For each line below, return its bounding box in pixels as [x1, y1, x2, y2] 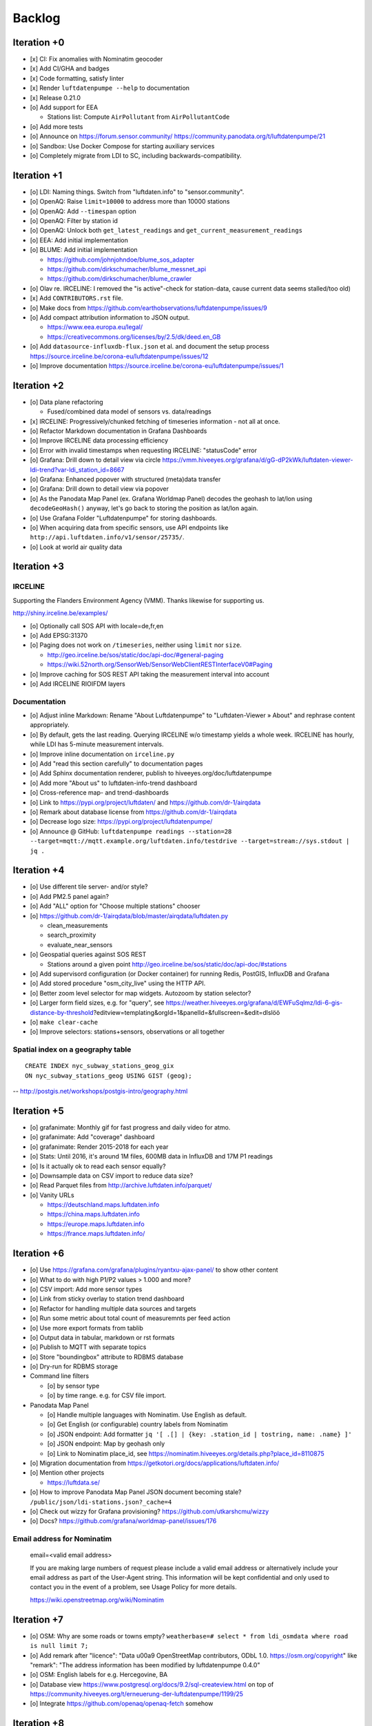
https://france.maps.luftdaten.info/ [47, 1230, 145, 1238]
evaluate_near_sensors [47, 940, 113, 949]
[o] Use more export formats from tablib [30, 1323, 144, 1332]
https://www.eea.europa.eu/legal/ [47, 323, 143, 331]
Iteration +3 [12, 561, 65, 572]
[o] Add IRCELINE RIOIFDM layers [30, 679, 125, 688]
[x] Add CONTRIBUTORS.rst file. [30, 294, 123, 302]
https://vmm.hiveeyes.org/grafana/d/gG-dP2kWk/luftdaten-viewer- [162, 456, 353, 464]
